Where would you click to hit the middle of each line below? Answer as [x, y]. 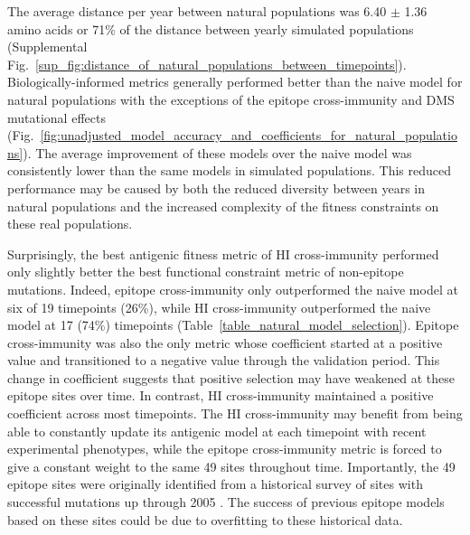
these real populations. [70, 224]
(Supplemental [47, 47]
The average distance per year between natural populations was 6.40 [197, 11]
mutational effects [56, 117]
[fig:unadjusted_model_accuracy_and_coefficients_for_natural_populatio [249, 135]
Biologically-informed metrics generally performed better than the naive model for [235, 82]
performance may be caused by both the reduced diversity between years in [216, 188]
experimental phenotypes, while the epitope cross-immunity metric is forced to [225, 449]
